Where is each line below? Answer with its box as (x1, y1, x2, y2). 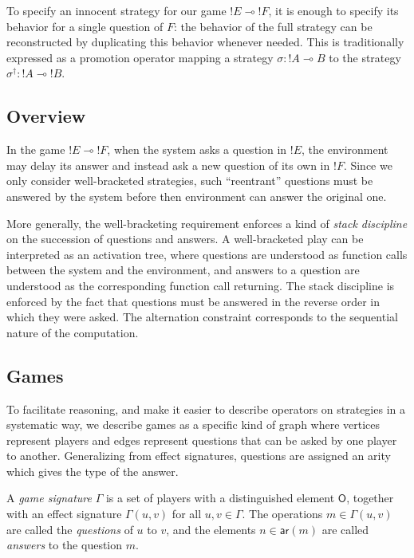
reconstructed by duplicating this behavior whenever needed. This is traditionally (6, 33, 404, 50)
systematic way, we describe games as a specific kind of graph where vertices (6, 416, 380, 433)
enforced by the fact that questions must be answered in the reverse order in (6, 293, 380, 309)
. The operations (242, 505, 323, 522)
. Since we (343, 156, 392, 173)
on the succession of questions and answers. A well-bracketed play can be (6, 230, 364, 247)
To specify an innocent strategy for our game (6, 2, 227, 18)
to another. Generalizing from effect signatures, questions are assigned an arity (6, 447, 391, 464)
